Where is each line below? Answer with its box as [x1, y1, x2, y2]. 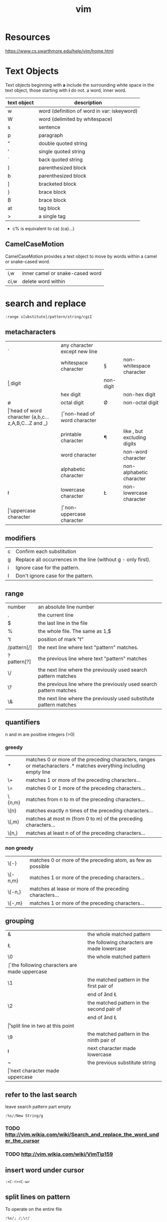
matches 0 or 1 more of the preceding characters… [25, 785, 146, 792]
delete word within [22, 278, 66, 285]
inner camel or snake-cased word [22, 270, 102, 277]
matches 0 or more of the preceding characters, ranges [25, 756, 156, 763]
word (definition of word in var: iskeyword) [38, 107, 138, 114]
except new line [60, 348, 98, 355]
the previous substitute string [87, 1059, 156, 1066]
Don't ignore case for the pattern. [15, 572, 93, 579]
